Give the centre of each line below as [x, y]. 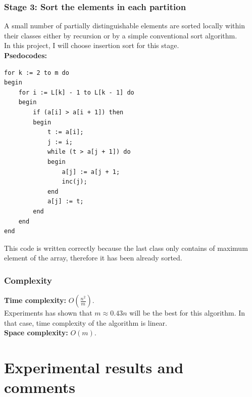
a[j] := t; [65, 202]
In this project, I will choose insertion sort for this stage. [92, 45]
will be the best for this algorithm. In [187, 313]
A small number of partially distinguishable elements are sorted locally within [124, 26]
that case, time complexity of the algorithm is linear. [86, 322]
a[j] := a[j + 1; [91, 172]
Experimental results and [94, 367]
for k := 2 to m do [37, 73]
